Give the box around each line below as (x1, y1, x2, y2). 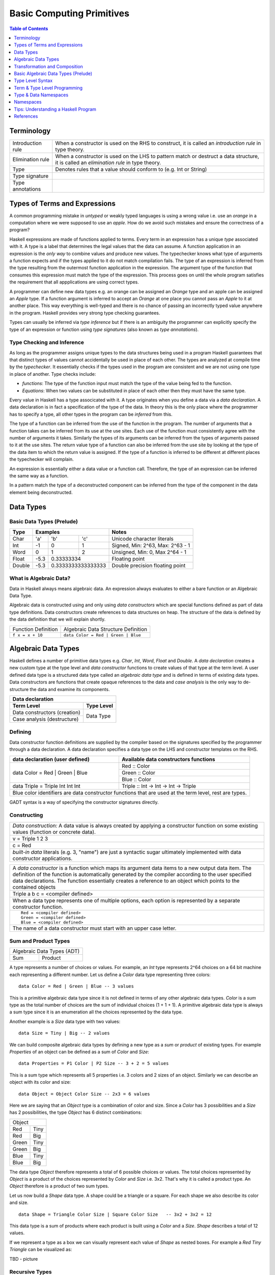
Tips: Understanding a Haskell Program (14, 106, 97, 112)
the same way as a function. (9, 472, 69, 479)
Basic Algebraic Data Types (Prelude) (14, 70, 93, 76)
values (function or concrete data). (12, 828, 96, 835)
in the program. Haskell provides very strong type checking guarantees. (9, 310, 160, 316)
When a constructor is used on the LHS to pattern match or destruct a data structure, (55, 153, 259, 160)
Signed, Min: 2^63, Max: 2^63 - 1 (112, 542, 190, 549)
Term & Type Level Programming (14, 85, 83, 91)
